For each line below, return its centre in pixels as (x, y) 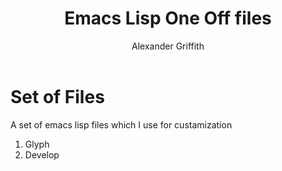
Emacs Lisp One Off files (168, 18)
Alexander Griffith (168, 46)
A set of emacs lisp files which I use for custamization (121, 124)
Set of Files (57, 96)
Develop (42, 154)
